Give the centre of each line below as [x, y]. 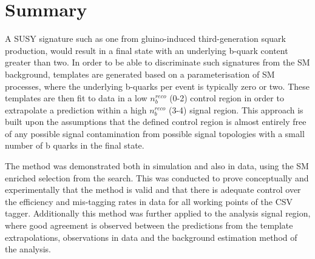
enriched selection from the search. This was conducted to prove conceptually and [157, 177]
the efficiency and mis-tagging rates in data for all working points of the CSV [149, 201]
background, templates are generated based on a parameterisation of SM [140, 74]
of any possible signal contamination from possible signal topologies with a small [155, 133]
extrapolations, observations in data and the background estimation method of [151, 237]
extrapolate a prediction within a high [76, 109]
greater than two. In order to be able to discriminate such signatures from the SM [157, 62]
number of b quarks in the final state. [75, 145]
